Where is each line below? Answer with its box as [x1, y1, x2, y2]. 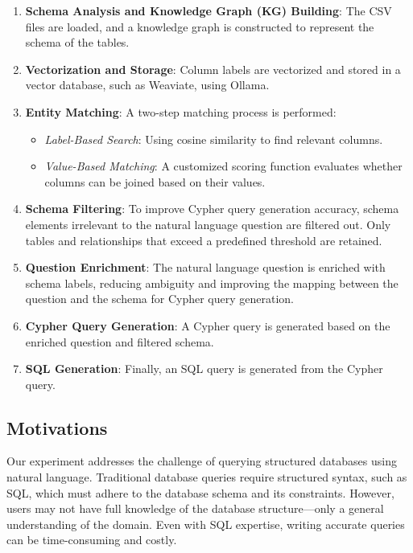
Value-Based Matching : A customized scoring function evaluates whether [44, 158, 403, 174]
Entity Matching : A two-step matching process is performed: [25, 103, 337, 120]
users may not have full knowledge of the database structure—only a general [6, 500, 384, 517]
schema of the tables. [25, 34, 130, 51]
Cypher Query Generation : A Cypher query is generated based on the [25, 317, 390, 334]
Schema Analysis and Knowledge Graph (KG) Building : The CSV [25, 2, 392, 18]
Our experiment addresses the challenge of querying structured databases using [6, 453, 397, 469]
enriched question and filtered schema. [25, 333, 214, 350]
